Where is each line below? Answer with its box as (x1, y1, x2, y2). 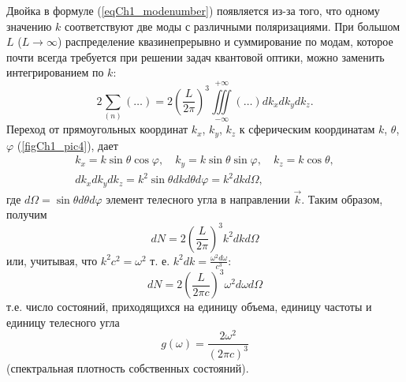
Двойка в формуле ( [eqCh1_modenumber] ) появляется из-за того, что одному (6, 2, 380, 18)
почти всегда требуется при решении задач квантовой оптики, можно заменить (6, 48, 385, 65)
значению (6, 17, 52, 34)
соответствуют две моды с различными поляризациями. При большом (65, 17, 400, 34)
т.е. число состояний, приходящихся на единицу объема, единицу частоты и (6, 298, 372, 315)
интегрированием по (6, 64, 104, 81)
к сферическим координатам (239, 121, 375, 137)
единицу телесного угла (6, 313, 120, 330)
